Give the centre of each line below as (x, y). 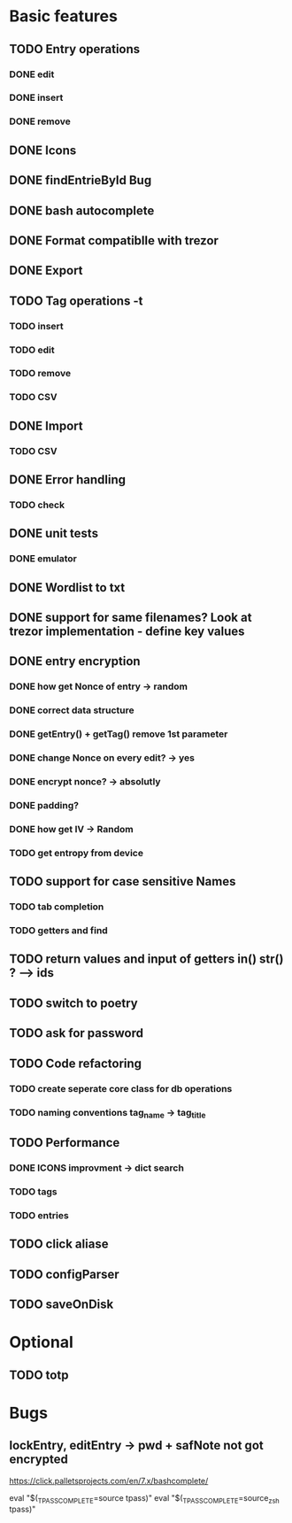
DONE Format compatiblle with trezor (114, 240)
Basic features (63, 16)
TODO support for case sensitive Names (123, 881)
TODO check (37, 505)
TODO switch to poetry (74, 1003)
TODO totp (39, 1375)
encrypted (38, 1460)
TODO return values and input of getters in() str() (146, 959)
